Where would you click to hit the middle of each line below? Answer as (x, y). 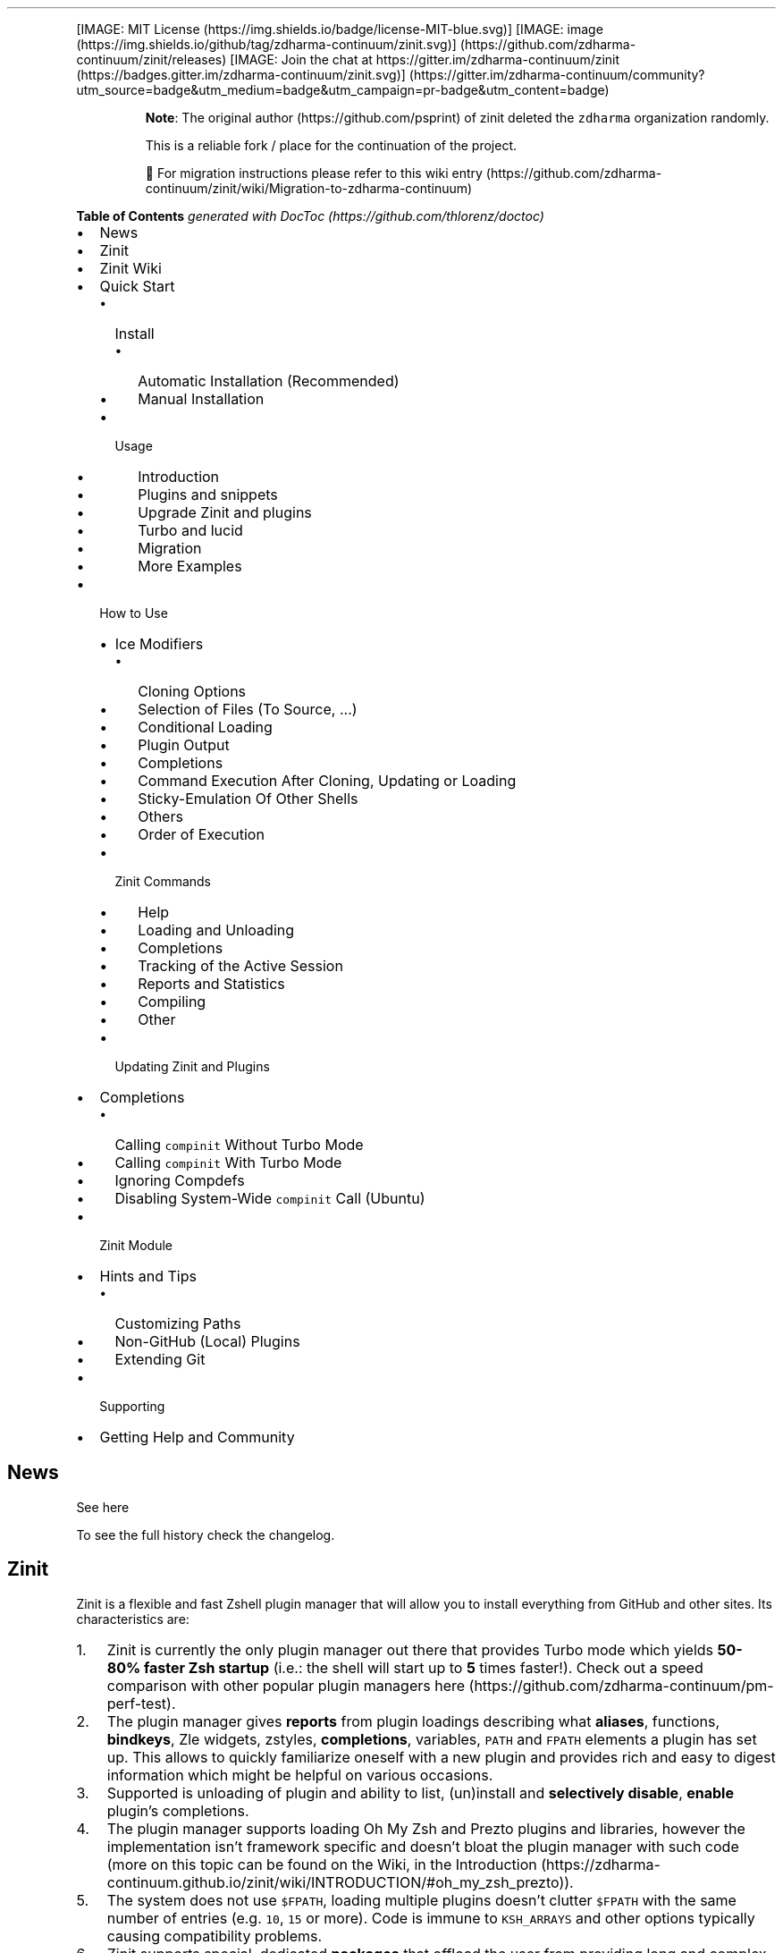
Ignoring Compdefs (180, 1180)
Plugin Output (184, 745)
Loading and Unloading (216, 930)
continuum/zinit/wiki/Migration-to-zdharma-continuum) (309, 188)
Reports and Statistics (211, 984)
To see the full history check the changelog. (206, 1534)
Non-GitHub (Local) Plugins (207, 1341)
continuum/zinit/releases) (152, 59)
